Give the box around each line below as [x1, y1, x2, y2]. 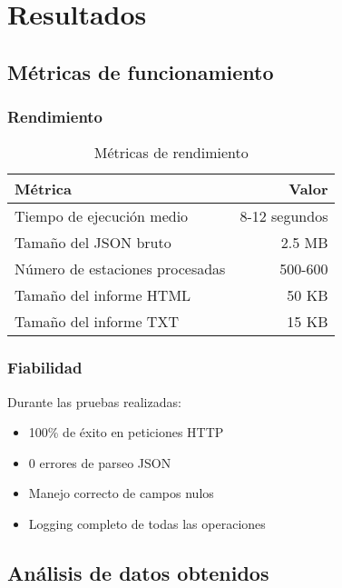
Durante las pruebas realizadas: [7, 392, 181, 411]
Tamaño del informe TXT [15, 311, 179, 333]
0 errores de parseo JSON [28, 453, 171, 472]
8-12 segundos [239, 205, 328, 227]
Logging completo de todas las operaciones [28, 513, 266, 533]
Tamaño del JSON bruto [15, 232, 171, 254]
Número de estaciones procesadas [15, 258, 226, 280]
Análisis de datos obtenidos [7, 558, 269, 586]
